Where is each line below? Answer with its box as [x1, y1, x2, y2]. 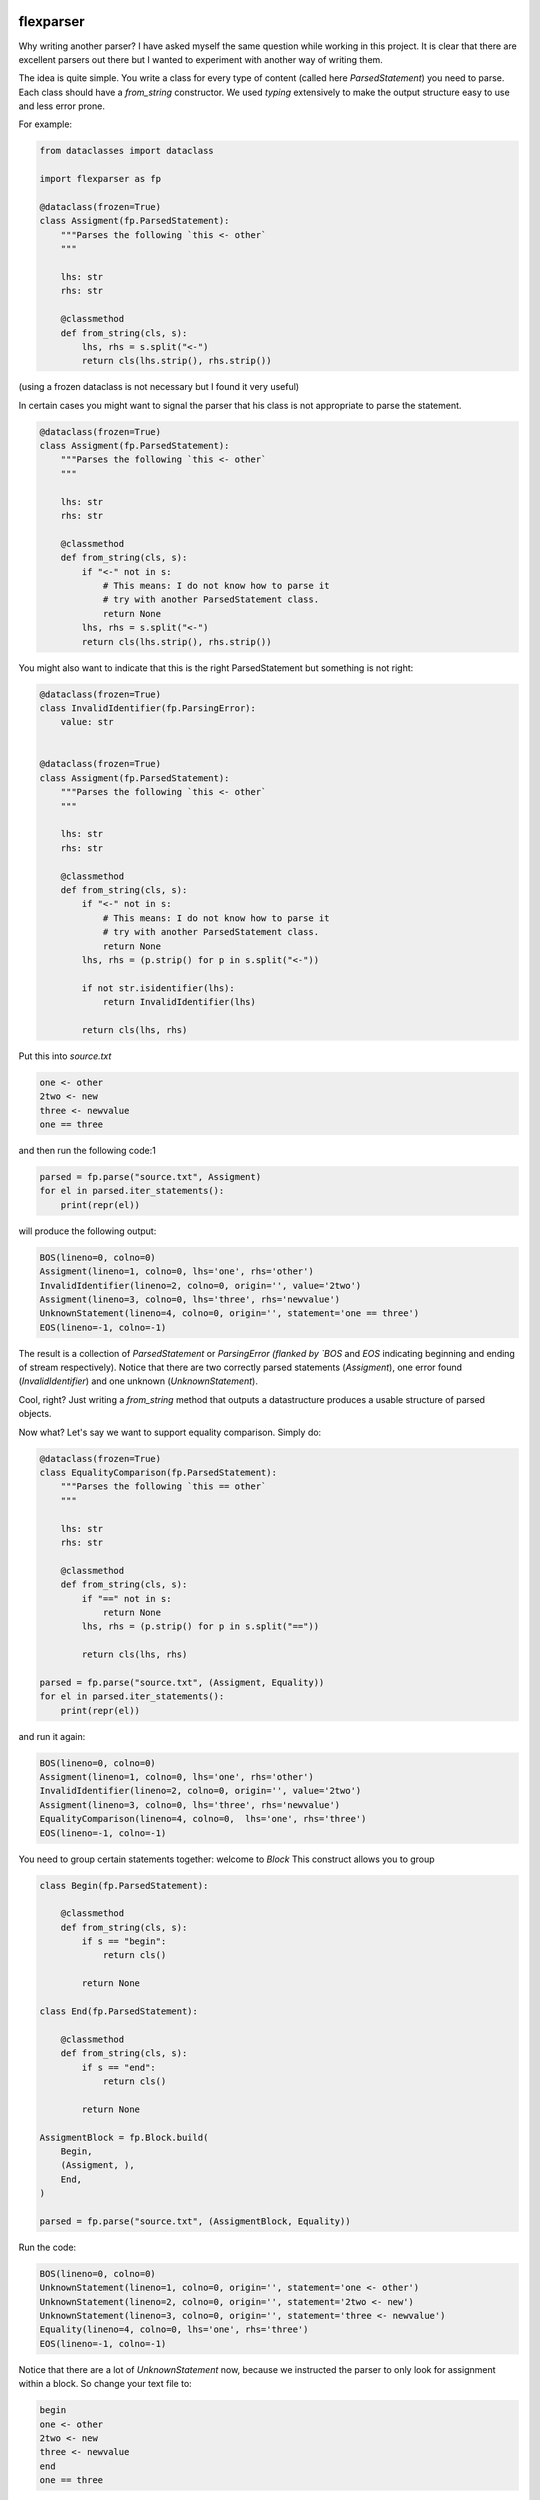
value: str [60, 716, 114, 728]
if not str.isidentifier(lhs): [81, 982, 235, 994]
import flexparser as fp [39, 173, 162, 185]
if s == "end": [81, 2061, 157, 2073]
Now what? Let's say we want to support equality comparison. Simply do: [18, 1426, 322, 1438]
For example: [18, 118, 73, 130]
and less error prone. [18, 100, 105, 112]
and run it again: [18, 1730, 86, 1742]
